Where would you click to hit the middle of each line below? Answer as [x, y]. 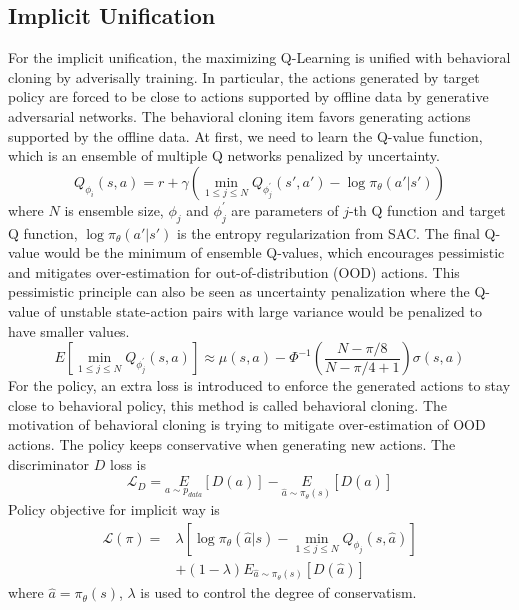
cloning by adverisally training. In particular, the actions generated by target [244, 76]
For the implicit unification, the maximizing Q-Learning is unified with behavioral [259, 57]
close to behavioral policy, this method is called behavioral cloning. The [227, 404]
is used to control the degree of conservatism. [278, 592]
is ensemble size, [114, 209]
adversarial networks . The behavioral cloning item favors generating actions [239, 115]
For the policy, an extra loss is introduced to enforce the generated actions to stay [259, 385]
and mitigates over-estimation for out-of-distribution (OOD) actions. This [234, 271]
